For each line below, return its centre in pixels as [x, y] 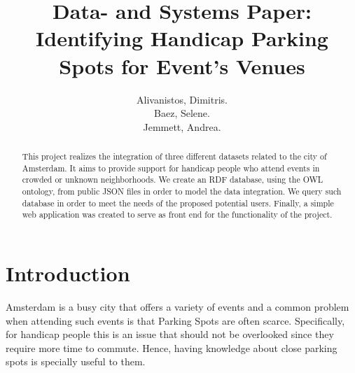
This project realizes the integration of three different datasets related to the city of [174, 156]
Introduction [68, 273]
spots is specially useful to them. [76, 361]
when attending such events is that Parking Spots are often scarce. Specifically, [175, 320]
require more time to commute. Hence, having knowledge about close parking [172, 347]
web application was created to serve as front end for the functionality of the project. [177, 214]
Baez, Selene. [182, 113]
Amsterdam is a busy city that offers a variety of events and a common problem [177, 306]
